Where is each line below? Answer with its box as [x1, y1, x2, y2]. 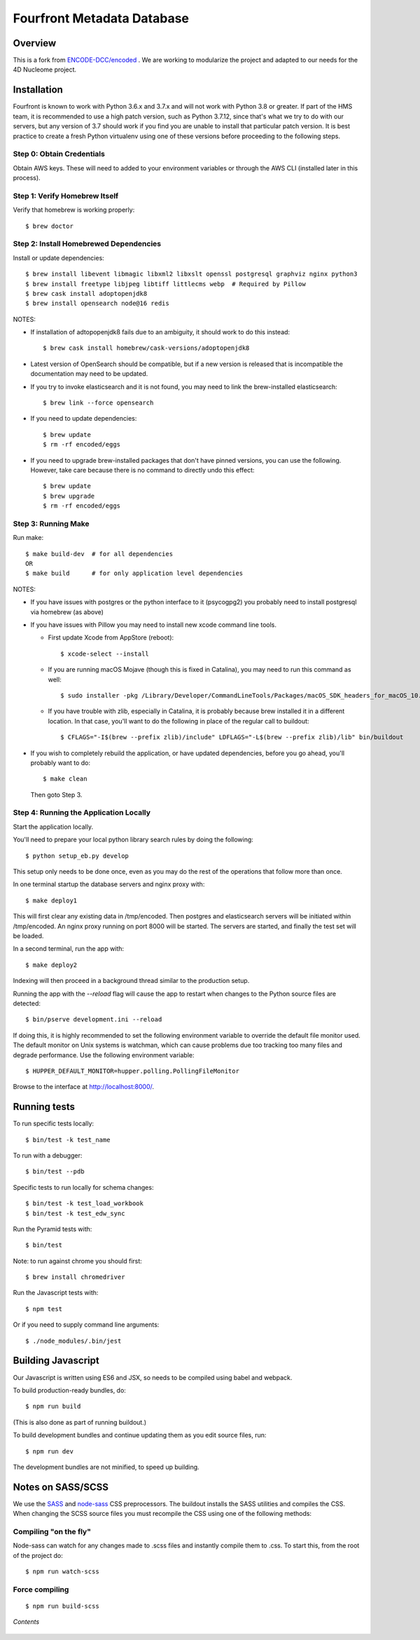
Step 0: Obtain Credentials [13, 149, 105, 159]
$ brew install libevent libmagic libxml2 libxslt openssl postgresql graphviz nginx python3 [25, 270, 358, 278]
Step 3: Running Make [13, 519, 90, 529]
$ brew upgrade [43, 492, 95, 500]
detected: [13, 999, 41, 1008]
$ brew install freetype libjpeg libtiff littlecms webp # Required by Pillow [25, 280, 306, 287]
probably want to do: [30, 758, 91, 767]
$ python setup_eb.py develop [25, 852, 129, 860]
